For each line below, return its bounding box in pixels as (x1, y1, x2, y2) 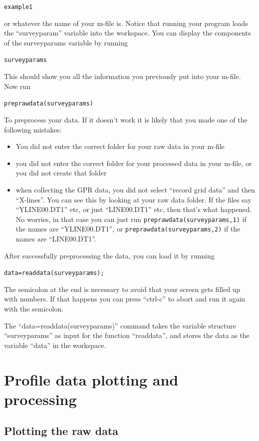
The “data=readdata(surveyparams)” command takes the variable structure (4, 320, 236, 330)
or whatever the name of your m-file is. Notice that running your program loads (4, 17, 248, 28)
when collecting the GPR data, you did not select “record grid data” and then (15, 184, 255, 194)
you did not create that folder (15, 167, 107, 178)
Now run (4, 80, 30, 91)
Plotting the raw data (4, 423, 119, 438)
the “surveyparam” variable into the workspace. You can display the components (4, 27, 251, 38)
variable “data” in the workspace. (4, 339, 106, 350)
